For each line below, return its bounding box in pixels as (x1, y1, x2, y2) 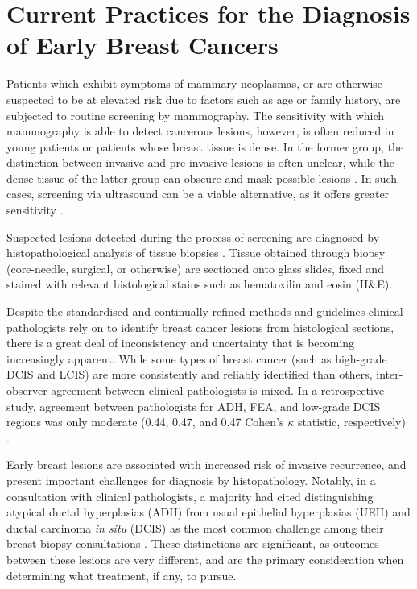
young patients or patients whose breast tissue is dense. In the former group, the (6, 138, 404, 155)
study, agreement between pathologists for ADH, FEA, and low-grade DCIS (6, 397, 381, 414)
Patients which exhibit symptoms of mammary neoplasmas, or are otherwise (6, 75, 383, 92)
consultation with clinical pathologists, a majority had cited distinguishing (6, 487, 374, 504)
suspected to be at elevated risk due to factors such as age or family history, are (6, 90, 401, 107)
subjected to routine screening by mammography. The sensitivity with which (6, 106, 385, 123)
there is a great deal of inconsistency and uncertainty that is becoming (6, 334, 355, 351)
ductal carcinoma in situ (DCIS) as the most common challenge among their (6, 519, 384, 536)
